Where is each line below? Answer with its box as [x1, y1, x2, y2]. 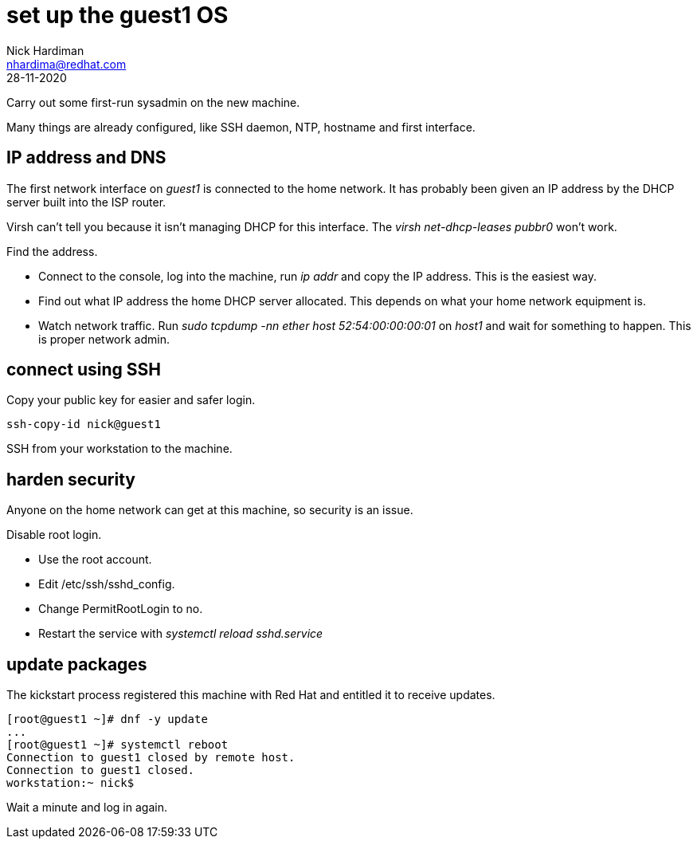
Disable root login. [6, 528, 102, 542]
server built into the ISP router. [6, 195, 166, 209]
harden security [6, 469, 135, 489]
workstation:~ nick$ [6, 776, 135, 790]
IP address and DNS [6, 147, 166, 168]
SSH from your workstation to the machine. [6, 442, 233, 456]
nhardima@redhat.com [6, 57, 127, 71]
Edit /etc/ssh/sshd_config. [38, 577, 175, 591]
